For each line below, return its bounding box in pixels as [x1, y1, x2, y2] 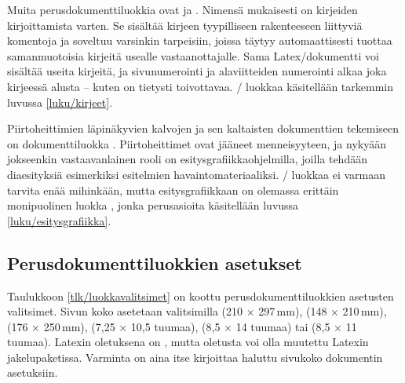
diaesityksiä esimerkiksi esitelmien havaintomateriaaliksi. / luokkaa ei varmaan [7, 166, 386, 182]
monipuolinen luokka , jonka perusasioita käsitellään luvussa [7, 197, 299, 213]
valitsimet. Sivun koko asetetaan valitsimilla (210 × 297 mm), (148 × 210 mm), [7, 303, 387, 319]
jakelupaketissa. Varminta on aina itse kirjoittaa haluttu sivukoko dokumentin [7, 348, 383, 365]
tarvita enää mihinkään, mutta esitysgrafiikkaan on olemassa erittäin [7, 181, 339, 198]
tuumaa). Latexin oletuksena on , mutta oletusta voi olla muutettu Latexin [7, 334, 369, 350]
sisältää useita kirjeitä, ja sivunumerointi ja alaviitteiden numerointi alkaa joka [7, 63, 387, 79]
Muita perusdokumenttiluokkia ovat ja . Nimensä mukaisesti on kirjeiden [7, 2, 358, 17]
